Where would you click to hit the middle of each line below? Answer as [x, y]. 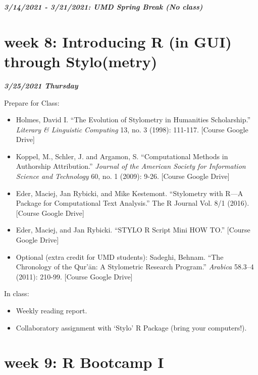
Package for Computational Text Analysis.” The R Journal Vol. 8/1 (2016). [133, 203]
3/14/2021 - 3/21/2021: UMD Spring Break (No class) [104, 7]
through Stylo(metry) [81, 61]
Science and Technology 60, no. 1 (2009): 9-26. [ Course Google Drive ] [123, 176]
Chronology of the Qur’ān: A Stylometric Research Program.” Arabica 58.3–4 [135, 267]
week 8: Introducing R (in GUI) [118, 41]
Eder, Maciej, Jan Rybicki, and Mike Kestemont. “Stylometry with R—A [130, 193]
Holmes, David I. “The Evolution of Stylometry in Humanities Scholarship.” [133, 120]
